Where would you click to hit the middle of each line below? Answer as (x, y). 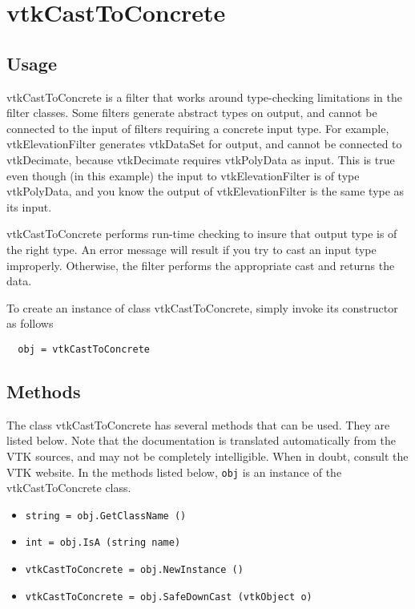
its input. (29, 206)
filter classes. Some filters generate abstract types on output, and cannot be (192, 113)
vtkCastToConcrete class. (69, 488)
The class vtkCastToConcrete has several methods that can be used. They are (198, 424)
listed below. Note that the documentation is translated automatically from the (201, 440)
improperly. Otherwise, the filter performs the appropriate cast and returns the (201, 265)
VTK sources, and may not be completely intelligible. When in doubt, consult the (207, 456)
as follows (30, 323)
